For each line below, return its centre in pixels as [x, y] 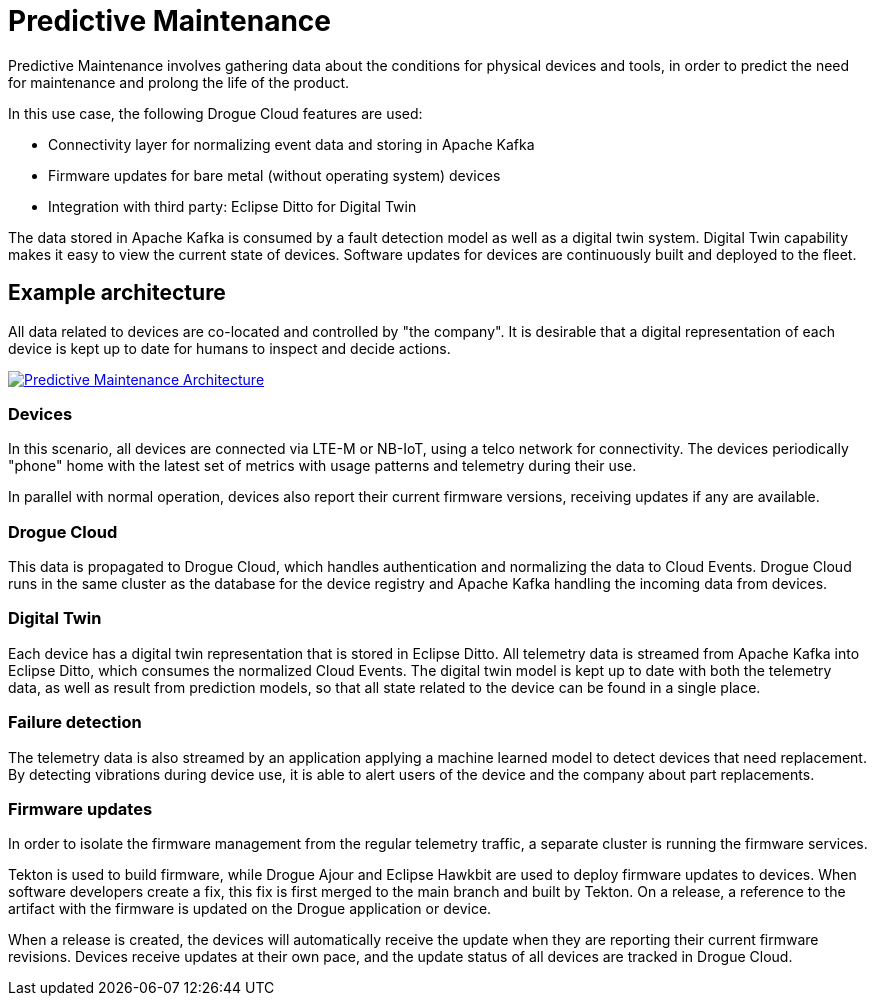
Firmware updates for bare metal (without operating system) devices [274, 175]
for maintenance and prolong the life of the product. [179, 82]
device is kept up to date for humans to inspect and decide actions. [229, 348]
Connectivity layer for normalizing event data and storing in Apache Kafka [291, 144]
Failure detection [75, 722]
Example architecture [117, 293]
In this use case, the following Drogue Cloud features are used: [215, 113]
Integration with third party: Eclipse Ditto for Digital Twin [232, 206]
